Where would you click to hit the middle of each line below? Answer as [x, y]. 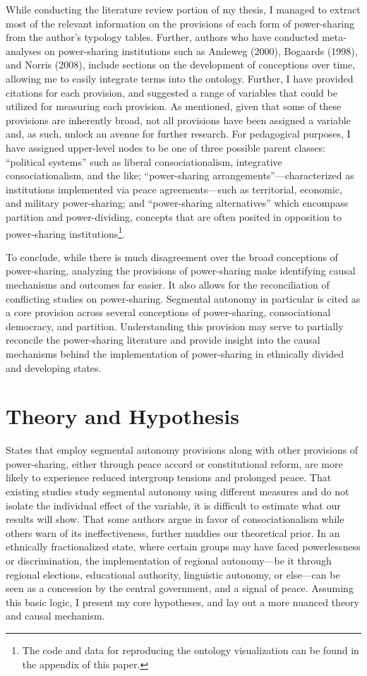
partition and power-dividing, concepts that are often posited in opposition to [174, 216]
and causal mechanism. [55, 616]
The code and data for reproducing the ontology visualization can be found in [191, 650]
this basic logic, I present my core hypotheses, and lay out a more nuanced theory [183, 602]
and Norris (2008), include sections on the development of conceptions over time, [181, 65]
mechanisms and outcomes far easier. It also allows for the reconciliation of [168, 284]
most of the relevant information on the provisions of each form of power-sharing [180, 23]
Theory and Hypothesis [122, 416]
